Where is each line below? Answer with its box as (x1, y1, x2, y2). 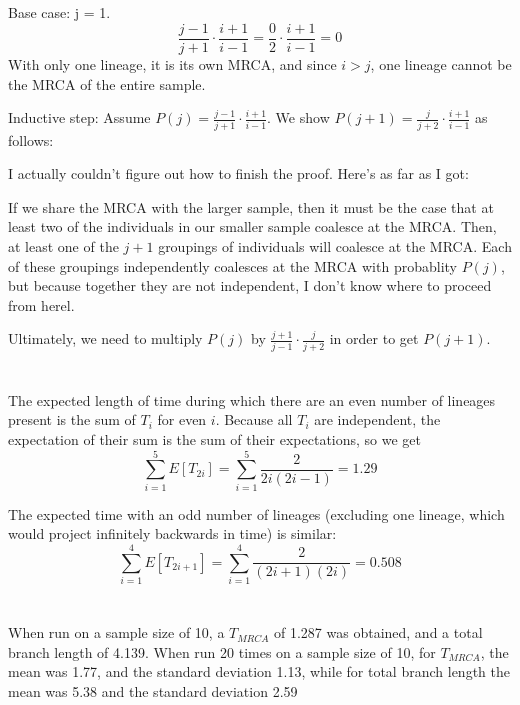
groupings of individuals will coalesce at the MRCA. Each (158, 235, 512, 256)
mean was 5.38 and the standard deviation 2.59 (8, 680, 298, 701)
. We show (267, 107, 330, 128)
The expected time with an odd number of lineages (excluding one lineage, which (8, 503, 505, 524)
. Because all (215, 409, 293, 430)
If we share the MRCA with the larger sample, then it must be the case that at (8, 196, 494, 217)
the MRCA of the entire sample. (8, 73, 206, 94)
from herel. (8, 294, 75, 315)
